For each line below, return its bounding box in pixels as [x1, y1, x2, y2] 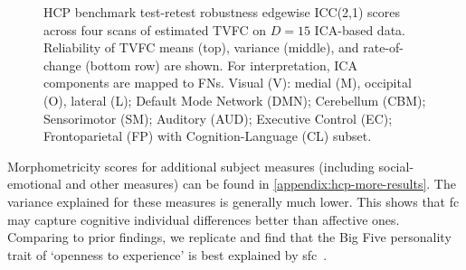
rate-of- [363, 38, 404, 57]
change [43, 55, 81, 74]
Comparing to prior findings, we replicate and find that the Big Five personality [7, 228, 452, 247]
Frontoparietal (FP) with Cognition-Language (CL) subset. [43, 126, 372, 145]
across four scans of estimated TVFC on [43, 20, 267, 39]
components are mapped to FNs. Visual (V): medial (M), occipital [43, 73, 412, 92]
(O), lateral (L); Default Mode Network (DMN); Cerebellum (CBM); [43, 90, 426, 109]
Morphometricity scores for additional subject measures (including [7, 156, 375, 175]
